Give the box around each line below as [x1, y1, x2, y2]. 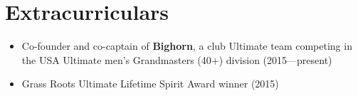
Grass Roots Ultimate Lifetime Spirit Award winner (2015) [21, 76, 279, 91]
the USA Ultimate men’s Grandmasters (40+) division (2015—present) [21, 52, 332, 67]
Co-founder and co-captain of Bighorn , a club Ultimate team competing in [21, 38, 352, 53]
